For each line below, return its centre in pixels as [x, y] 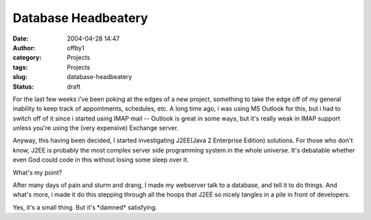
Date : [21, 38]
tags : [20, 67]
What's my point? [37, 173]
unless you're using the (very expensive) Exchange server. [95, 128]
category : [27, 58]
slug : [20, 77]
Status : [23, 87]
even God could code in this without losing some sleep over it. [101, 160]
